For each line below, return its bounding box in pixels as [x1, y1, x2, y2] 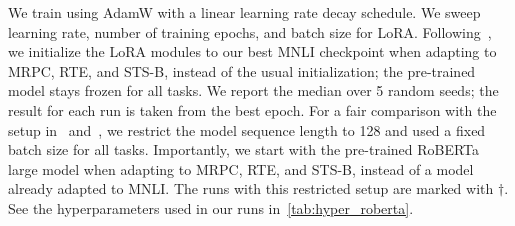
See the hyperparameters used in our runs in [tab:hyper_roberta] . [8, 197, 414, 218]
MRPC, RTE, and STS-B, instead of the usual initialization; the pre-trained [8, 60, 476, 81]
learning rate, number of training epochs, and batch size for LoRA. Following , [8, 21, 492, 42]
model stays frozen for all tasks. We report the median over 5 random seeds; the [8, 80, 499, 101]
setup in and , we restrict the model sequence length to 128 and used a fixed [8, 119, 486, 140]
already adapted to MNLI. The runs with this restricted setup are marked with [8, 178, 494, 199]
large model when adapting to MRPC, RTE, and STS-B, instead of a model [8, 158, 474, 179]
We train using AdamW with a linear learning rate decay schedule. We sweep [8, 2, 481, 22]
